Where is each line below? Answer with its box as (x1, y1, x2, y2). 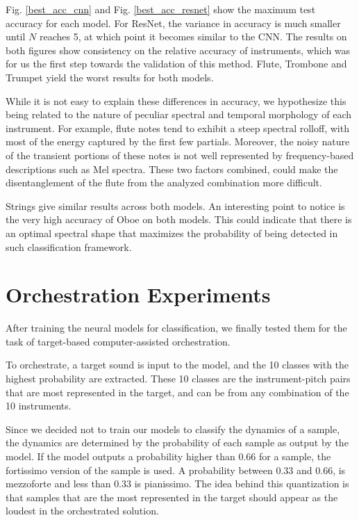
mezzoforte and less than (6, 476, 111, 491)
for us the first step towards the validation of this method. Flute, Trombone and (6, 56, 347, 71)
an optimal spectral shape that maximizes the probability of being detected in (6, 225, 338, 240)
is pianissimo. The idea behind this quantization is (134, 476, 349, 491)
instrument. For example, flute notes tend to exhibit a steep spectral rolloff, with (6, 120, 349, 135)
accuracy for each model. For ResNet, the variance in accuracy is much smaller (6, 15, 341, 30)
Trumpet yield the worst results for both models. (6, 70, 214, 84)
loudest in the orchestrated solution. (6, 503, 159, 518)
